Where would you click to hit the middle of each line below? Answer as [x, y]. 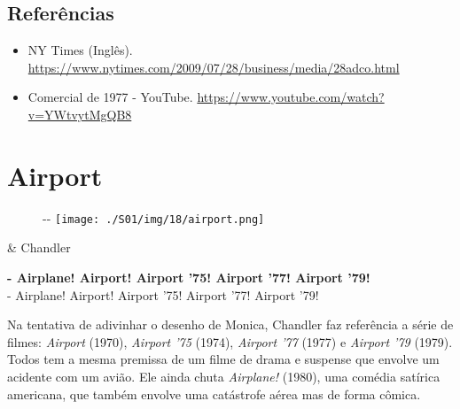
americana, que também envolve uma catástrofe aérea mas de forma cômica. [214, 394]
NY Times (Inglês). [80, 50]
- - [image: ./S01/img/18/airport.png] [154, 217]
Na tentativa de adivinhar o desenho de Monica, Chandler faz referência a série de [230, 324]
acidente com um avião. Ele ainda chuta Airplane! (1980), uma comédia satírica [224, 376]
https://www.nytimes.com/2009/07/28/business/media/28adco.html [214, 67]
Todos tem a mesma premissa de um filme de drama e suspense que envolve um [223, 359]
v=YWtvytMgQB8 [80, 114]
